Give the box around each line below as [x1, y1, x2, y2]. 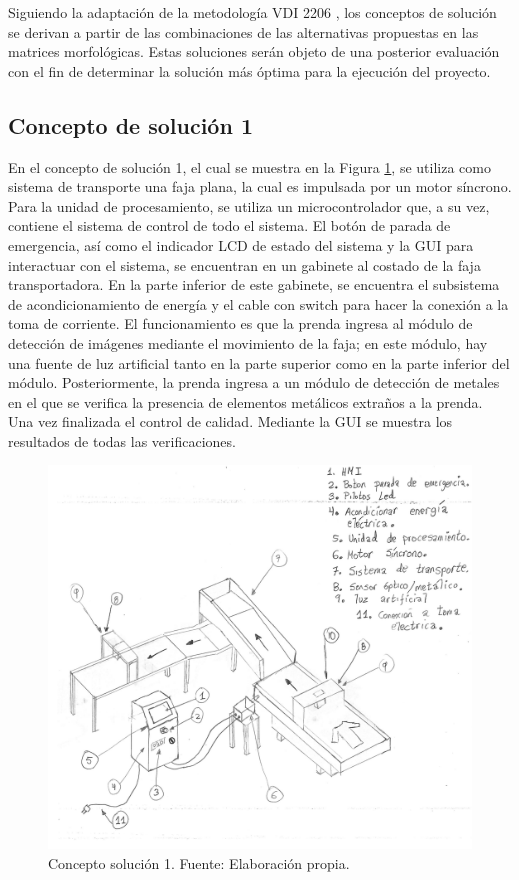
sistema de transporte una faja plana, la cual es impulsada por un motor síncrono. [8, 176, 512, 197]
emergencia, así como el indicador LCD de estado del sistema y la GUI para [8, 234, 474, 255]
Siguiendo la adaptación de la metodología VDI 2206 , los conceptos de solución [8, 2, 497, 22]
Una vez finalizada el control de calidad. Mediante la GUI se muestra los [8, 411, 453, 432]
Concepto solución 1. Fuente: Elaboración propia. [48, 852, 350, 873]
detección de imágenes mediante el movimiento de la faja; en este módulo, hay [8, 332, 488, 353]
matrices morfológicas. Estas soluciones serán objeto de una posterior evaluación [8, 41, 500, 62]
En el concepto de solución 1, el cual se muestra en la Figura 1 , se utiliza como [8, 156, 491, 177]
